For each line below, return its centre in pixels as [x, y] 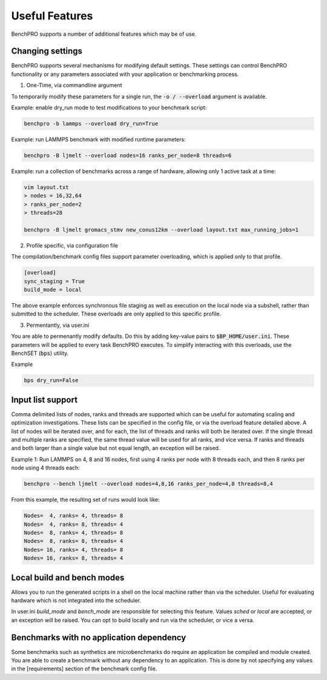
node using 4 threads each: [45, 468]
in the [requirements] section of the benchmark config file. [84, 669]
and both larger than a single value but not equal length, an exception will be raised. [116, 448]
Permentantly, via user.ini [58, 325]
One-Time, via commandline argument [74, 86]
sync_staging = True [54, 281]
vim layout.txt [46, 187]
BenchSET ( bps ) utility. [40, 353]
